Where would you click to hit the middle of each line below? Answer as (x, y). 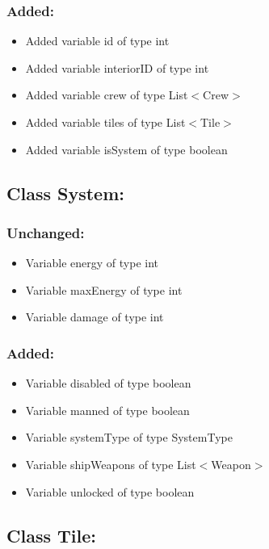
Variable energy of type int (92, 263)
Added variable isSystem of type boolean (126, 149)
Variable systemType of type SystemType (129, 437)
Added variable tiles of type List (105, 122)
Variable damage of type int (95, 317)
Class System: (65, 193)
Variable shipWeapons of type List (111, 464)
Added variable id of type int (97, 41)
